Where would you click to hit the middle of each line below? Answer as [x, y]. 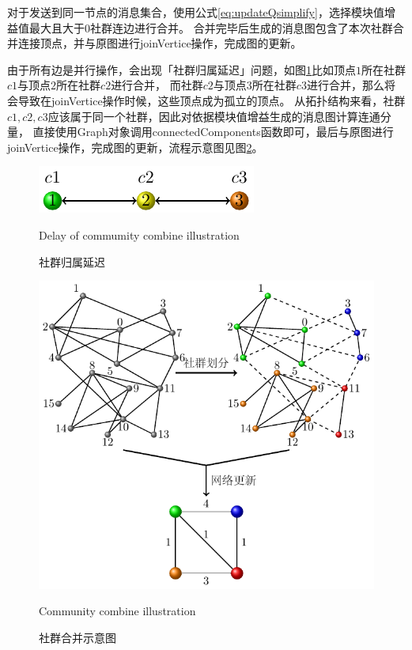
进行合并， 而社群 [157, 85]
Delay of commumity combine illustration [139, 234]
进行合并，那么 [345, 85]
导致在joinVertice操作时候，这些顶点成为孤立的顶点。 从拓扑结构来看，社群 [212, 100]
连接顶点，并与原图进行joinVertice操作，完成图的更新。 [160, 43]
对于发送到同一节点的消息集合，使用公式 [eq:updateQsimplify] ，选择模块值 [196, 12]
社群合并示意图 [77, 638]
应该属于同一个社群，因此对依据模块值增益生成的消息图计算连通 [214, 116]
